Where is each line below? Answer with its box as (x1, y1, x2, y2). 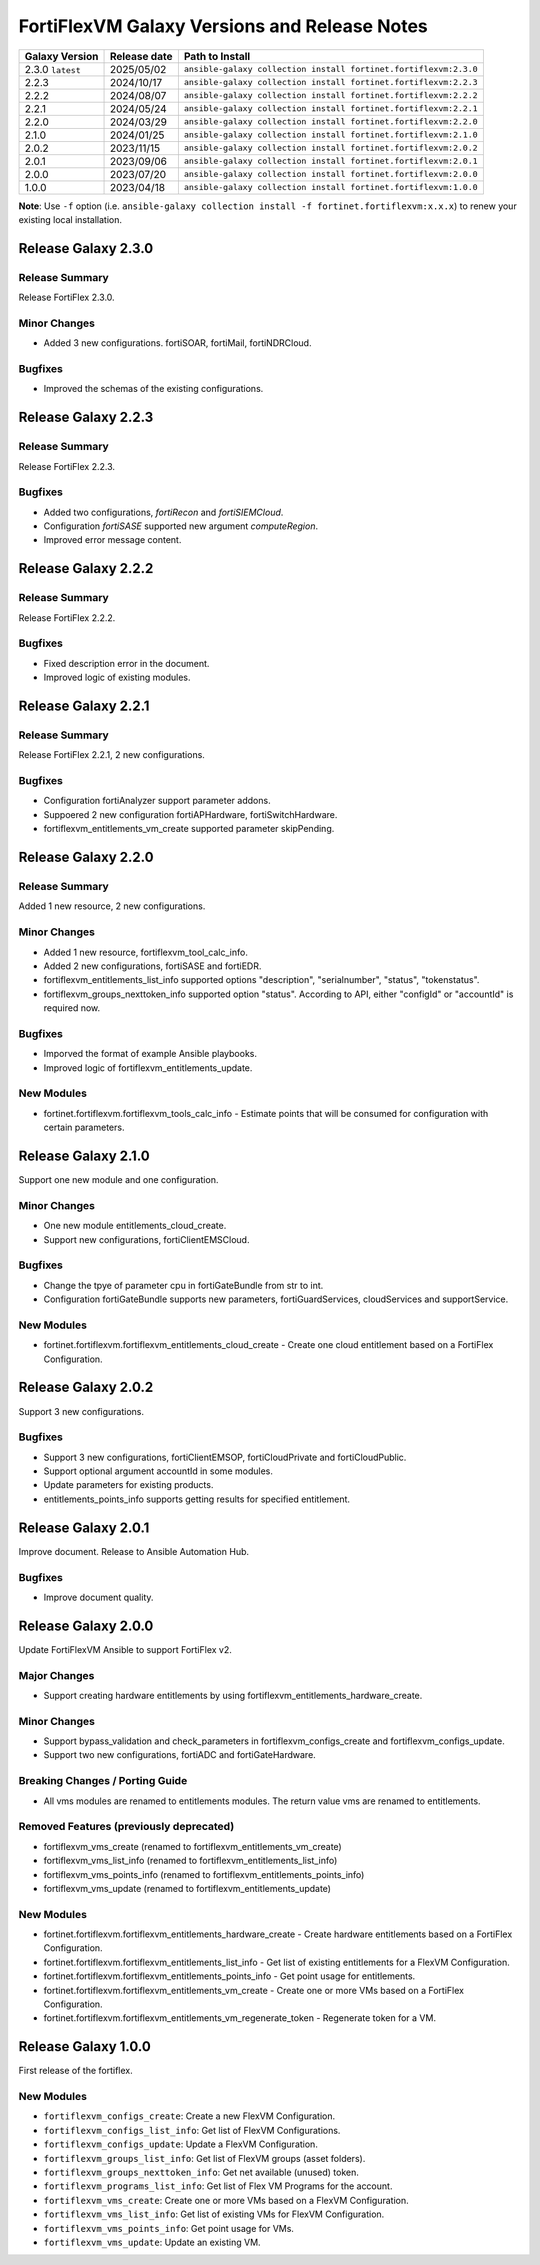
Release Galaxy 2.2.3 (18, 409, 154, 426)
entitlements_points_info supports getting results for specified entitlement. (43, 1493, 350, 1505)
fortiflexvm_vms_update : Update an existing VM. (43, 2236, 261, 2248)
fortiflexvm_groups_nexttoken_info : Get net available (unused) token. (43, 2166, 360, 2179)
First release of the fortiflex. (18, 2065, 134, 2077)
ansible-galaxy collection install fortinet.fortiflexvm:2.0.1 (183, 156, 479, 167)
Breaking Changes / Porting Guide (18, 1774, 188, 1788)
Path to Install (183, 49, 251, 63)
